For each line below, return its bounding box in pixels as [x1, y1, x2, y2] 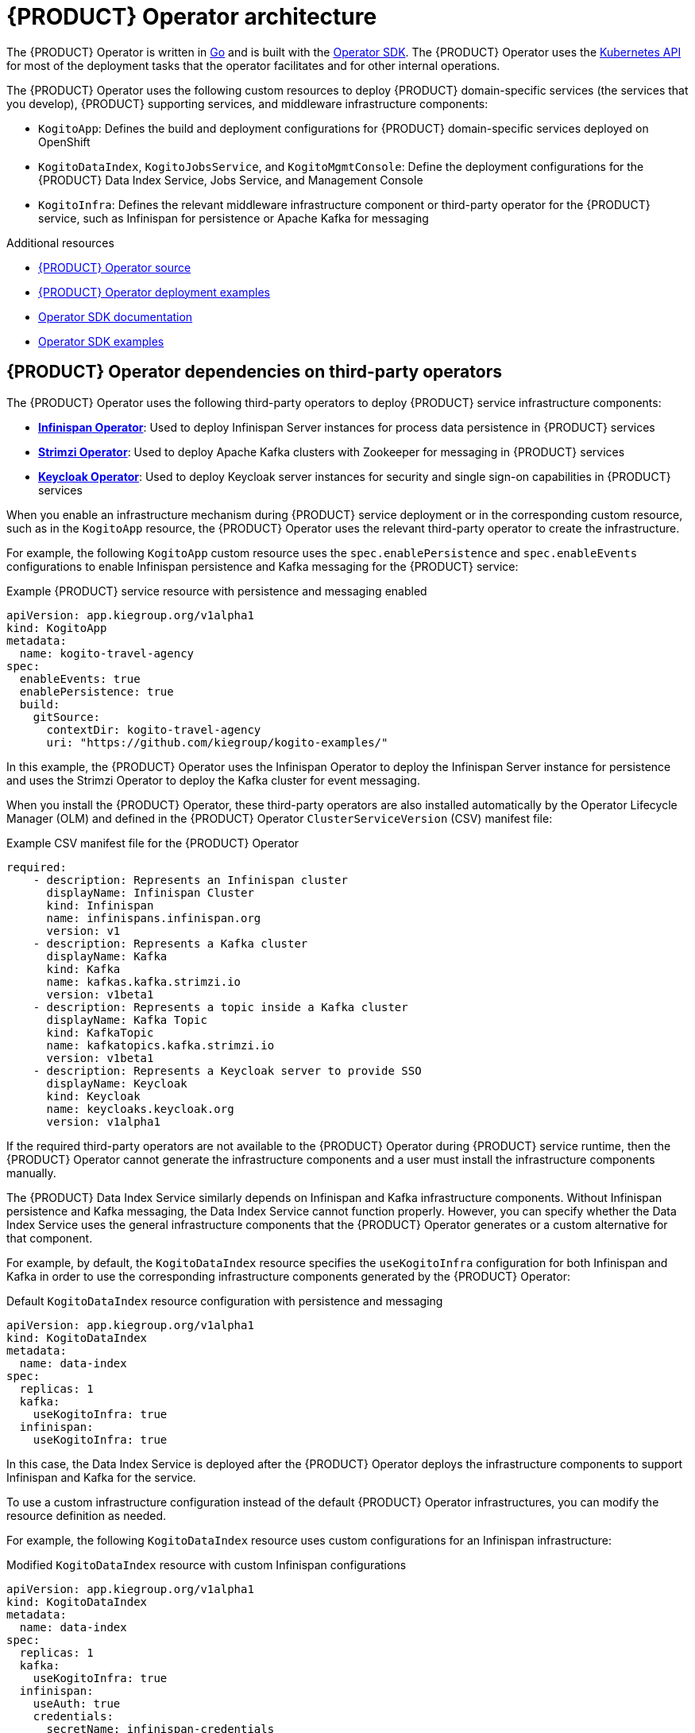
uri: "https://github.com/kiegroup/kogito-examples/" [46, 735, 388, 749]
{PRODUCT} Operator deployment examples [38, 285, 270, 299]
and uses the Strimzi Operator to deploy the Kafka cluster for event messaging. [6, 773, 420, 787]
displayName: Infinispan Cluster [46, 886, 254, 899]
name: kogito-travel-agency [19, 646, 195, 660]
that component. [6, 1231, 93, 1245]
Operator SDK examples [38, 334, 164, 348]
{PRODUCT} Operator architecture [6, 3, 377, 30]
